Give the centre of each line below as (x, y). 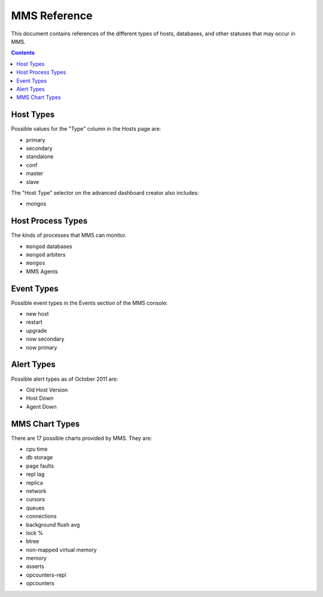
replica (34, 483)
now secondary (45, 339)
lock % (35, 533)
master (35, 173)
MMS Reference (52, 16)
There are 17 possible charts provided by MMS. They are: (82, 438)
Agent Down (41, 406)
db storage (39, 457)
